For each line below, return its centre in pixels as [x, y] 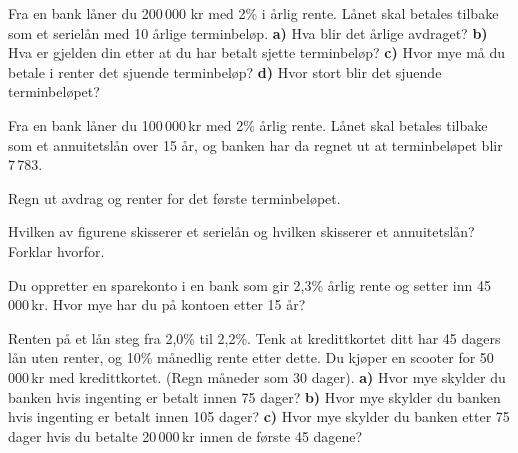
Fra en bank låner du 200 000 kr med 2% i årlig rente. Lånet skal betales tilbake [253, 13]
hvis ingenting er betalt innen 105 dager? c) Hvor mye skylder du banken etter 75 [259, 416]
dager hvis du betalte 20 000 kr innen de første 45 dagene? [185, 435]
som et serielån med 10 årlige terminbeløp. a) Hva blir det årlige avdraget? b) [248, 32]
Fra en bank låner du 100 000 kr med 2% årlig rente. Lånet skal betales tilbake [248, 124]
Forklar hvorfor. [56, 250]
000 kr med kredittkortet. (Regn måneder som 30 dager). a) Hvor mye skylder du [257, 376]
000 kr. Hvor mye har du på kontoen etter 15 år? [157, 304]
